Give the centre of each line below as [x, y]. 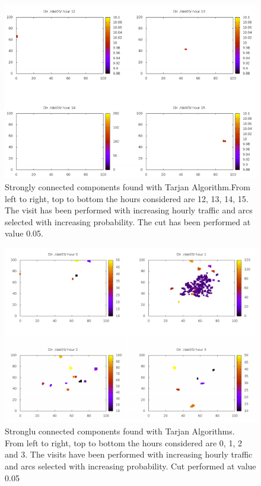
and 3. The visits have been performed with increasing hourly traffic [129, 454]
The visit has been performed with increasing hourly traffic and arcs [129, 210]
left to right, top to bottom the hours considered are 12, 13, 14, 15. [127, 198]
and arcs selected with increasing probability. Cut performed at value [130, 466]
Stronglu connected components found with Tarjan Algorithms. [120, 431]
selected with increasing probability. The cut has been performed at [128, 221]
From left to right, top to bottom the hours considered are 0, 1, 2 [123, 442]
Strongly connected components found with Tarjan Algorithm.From [128, 187]
